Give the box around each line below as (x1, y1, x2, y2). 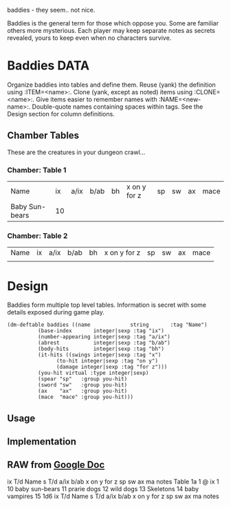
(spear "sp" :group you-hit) (37, 376, 128, 382)
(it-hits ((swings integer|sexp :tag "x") (37, 352, 162, 358)
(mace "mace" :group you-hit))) (37, 393, 134, 401)
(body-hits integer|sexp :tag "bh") (37, 345, 165, 353)
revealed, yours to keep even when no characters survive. (7, 34, 172, 42)
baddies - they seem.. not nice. (7, 6, 96, 14)
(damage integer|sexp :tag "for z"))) (56, 364, 168, 371)
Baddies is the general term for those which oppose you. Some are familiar (7, 19, 219, 27)
